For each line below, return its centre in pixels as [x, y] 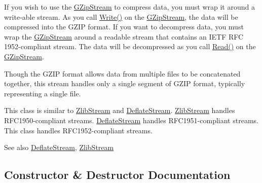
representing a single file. [43, 93]
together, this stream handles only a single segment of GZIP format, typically [125, 83]
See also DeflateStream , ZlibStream [59, 147]
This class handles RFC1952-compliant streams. [78, 130]
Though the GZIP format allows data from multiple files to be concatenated [122, 73]
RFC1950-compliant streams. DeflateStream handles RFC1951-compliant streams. [131, 120]
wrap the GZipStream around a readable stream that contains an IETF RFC [124, 36]
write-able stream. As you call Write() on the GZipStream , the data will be [121, 16]
